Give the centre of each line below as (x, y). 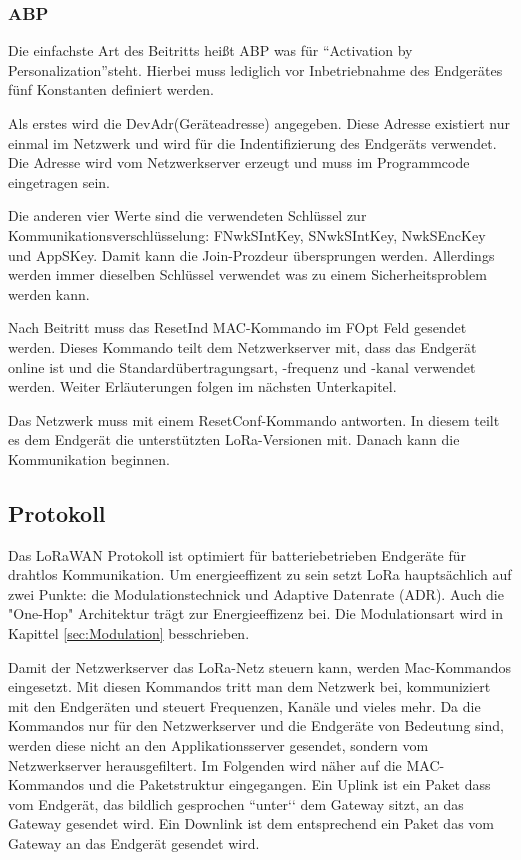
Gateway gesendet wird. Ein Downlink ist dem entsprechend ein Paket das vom (251, 823)
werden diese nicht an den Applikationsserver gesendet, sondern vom (218, 745)
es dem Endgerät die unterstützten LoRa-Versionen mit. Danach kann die (234, 439)
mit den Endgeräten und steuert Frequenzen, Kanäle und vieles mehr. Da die (244, 705)
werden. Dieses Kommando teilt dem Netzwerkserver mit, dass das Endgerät (242, 346)
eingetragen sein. (59, 181)
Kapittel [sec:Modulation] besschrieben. (129, 633)
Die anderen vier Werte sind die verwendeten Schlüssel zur (187, 215)
